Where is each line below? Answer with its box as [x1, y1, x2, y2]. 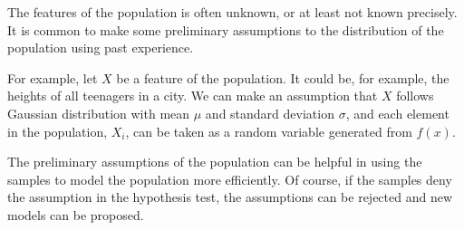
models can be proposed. [7, 205, 144, 224]
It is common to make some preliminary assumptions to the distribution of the [7, 20, 444, 39]
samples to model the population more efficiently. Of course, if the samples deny [7, 169, 452, 188]
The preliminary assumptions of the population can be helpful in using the [7, 152, 422, 171]
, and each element [345, 103, 449, 122]
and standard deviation [205, 103, 334, 122]
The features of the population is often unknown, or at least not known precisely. [7, 3, 458, 21]
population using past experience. [7, 38, 194, 57]
